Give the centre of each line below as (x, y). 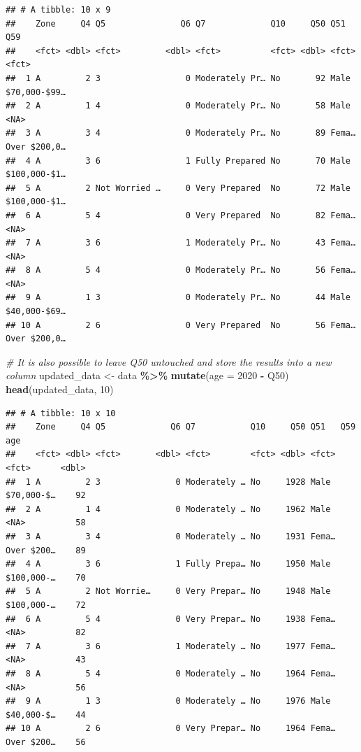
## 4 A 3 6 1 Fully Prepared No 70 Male (178, 161)
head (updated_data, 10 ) (60, 389)
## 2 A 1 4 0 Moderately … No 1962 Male (168, 509)
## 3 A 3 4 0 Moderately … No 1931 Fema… (171, 536)
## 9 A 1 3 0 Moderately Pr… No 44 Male (178, 298)
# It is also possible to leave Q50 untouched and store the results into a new (169, 361)
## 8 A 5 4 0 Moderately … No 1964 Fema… (171, 673)
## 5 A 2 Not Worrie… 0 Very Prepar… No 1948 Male (168, 591)
